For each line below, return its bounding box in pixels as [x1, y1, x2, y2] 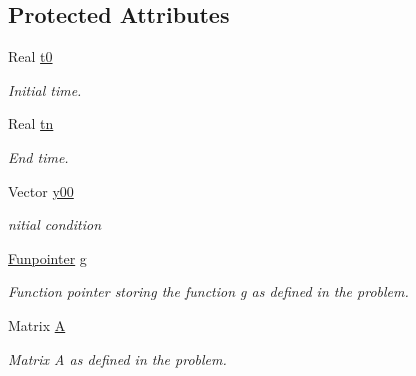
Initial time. [8, 79, 82, 100]
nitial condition [8, 214, 102, 235]
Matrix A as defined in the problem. [8, 348, 227, 369]
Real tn [8, 113, 54, 134]
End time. [8, 146, 69, 167]
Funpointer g [8, 247, 87, 268]
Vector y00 [8, 180, 74, 201]
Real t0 [8, 46, 53, 67]
